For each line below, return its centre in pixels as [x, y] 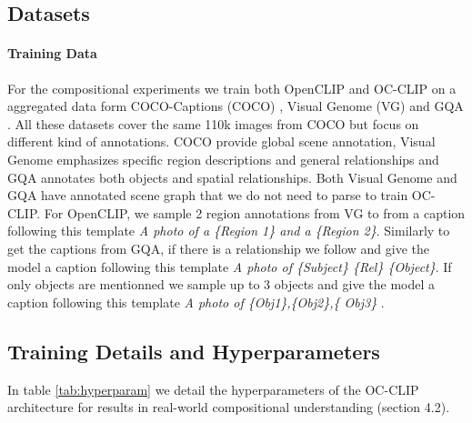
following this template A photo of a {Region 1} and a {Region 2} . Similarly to [229, 231]
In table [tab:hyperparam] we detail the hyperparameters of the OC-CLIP [213, 389]
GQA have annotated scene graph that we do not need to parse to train [208, 195]
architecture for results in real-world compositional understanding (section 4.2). [229, 407]
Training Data [52, 53]
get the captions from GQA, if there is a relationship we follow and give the [218, 248]
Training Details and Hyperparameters [194, 351]
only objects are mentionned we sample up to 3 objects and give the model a [221, 284]
